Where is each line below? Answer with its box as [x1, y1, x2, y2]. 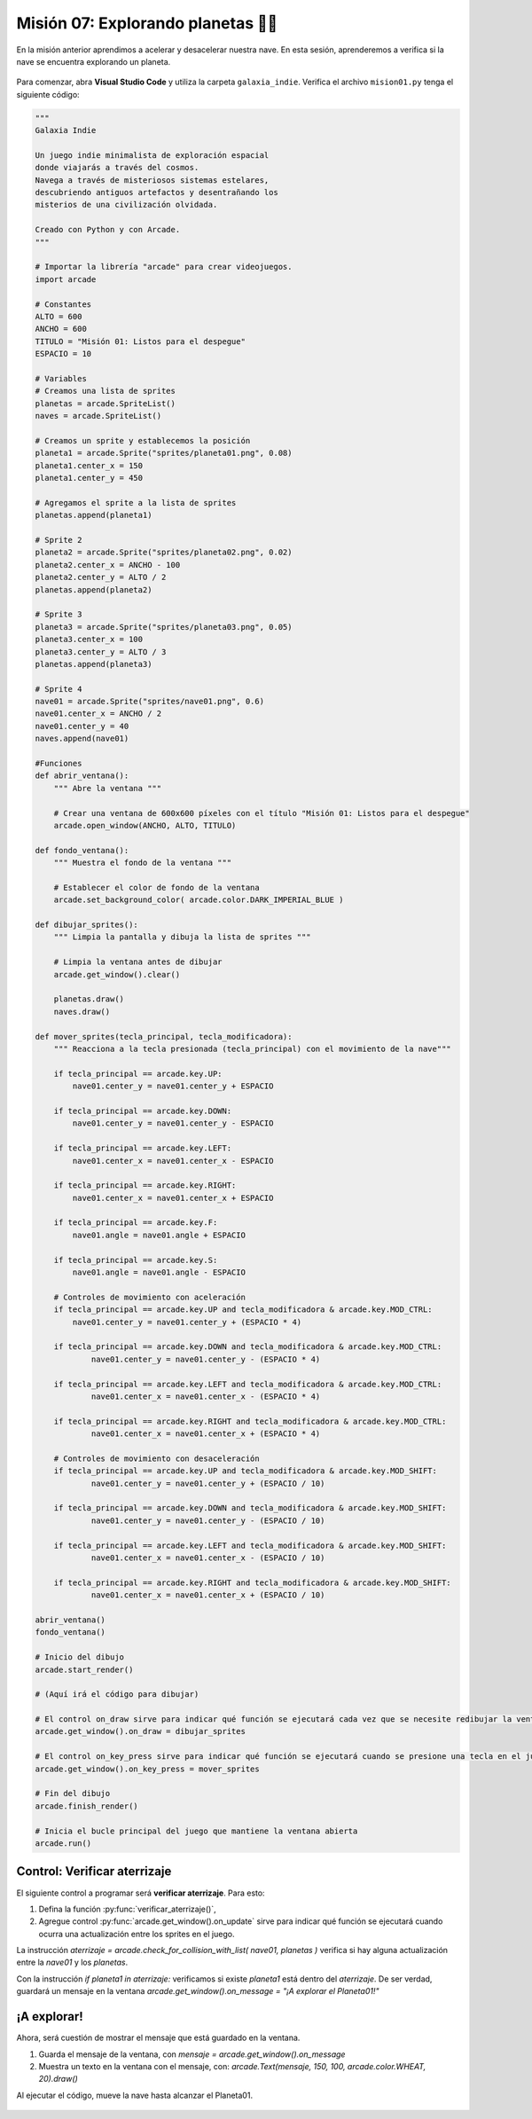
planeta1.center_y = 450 [35, 473, 144, 483]
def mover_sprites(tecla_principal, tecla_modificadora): [35, 1032, 293, 1041]
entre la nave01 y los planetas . [16, 1957, 129, 1968]
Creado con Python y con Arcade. [35, 224, 181, 235]
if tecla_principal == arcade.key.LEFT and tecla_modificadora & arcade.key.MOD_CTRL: [53, 1379, 442, 1389]
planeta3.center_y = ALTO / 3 [35, 647, 167, 656]
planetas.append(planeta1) [35, 510, 153, 521]
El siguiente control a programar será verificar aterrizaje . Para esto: [16, 1887, 265, 1898]
